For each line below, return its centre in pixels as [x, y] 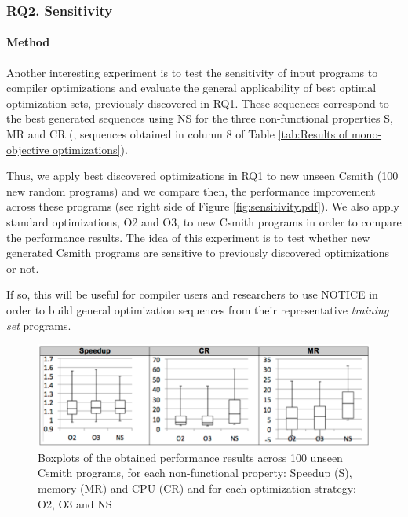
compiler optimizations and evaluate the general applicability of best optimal [191, 88]
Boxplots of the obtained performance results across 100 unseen [190, 457]
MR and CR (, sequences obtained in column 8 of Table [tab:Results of [177, 134]
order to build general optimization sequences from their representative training [198, 309]
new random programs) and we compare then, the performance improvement [191, 191]
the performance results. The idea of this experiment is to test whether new [188, 237]
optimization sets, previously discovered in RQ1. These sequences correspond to [198, 103]
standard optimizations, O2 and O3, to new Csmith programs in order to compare [204, 221]
